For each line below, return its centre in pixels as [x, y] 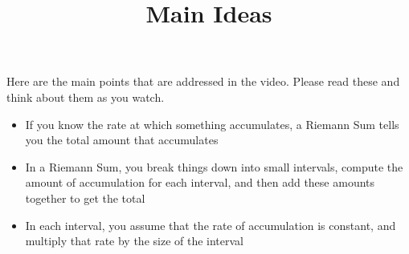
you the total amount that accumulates [122, 140]
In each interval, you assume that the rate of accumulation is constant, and [211, 225]
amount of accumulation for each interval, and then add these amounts [200, 182]
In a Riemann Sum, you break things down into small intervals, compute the [214, 166]
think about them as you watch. [86, 97]
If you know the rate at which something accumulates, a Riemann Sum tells [212, 124]
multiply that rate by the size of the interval [135, 241]
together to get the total [85, 198]
